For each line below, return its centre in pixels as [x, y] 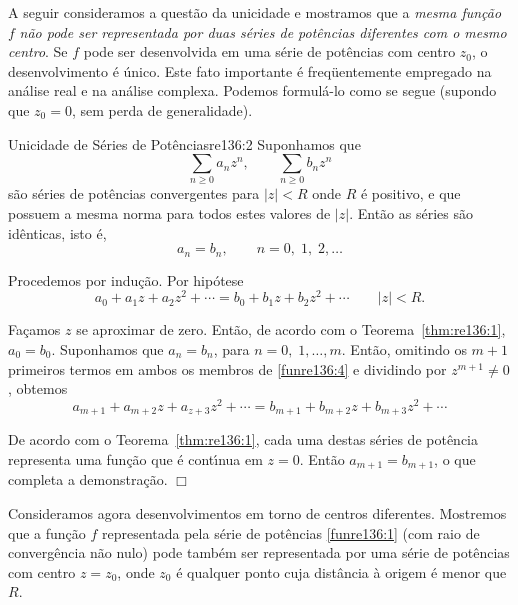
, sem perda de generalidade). [162, 109]
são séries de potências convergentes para [134, 193]
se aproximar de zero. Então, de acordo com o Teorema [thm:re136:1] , [291, 329]
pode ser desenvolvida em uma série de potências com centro [269, 51]
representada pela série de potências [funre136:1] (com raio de [290, 532]
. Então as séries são [411, 213]
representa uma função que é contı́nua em [135, 458]
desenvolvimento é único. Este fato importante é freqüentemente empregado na [250, 70]
